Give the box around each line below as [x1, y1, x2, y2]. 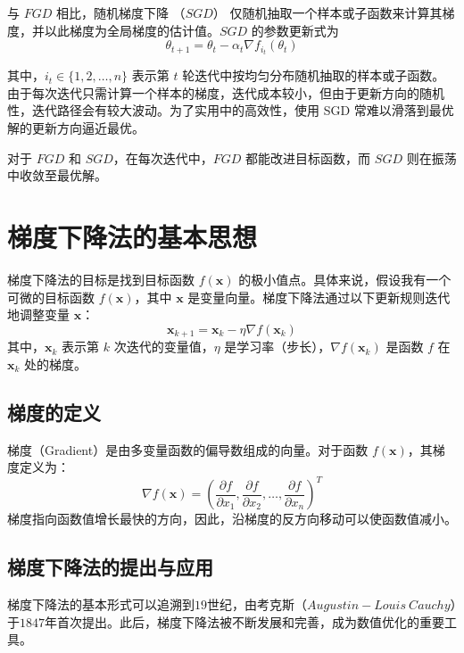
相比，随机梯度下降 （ [55, 4, 186, 21]
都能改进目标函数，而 [245, 148, 371, 167]
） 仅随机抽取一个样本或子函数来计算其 [212, 4, 443, 21]
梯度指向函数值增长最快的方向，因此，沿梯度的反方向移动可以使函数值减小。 [7, 509, 457, 528]
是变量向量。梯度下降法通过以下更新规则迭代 [187, 287, 451, 306]
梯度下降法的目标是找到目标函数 [7, 269, 195, 288]
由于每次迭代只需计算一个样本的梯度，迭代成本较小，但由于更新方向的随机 [7, 83, 444, 102]
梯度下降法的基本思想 [7, 219, 258, 255]
